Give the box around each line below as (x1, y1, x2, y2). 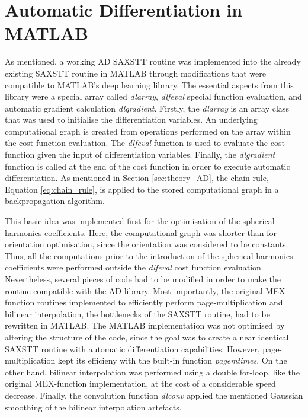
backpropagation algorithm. (5, 195, 105, 207)
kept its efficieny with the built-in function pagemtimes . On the (57, 354, 287, 367)
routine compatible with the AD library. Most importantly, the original (5, 284, 263, 297)
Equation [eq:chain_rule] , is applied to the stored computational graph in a (5, 183, 279, 195)
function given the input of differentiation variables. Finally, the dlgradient (5, 148, 275, 161)
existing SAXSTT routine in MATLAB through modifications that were (5, 66, 266, 79)
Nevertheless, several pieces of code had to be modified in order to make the (5, 273, 281, 285)
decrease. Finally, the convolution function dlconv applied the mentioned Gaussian (5, 389, 303, 401)
